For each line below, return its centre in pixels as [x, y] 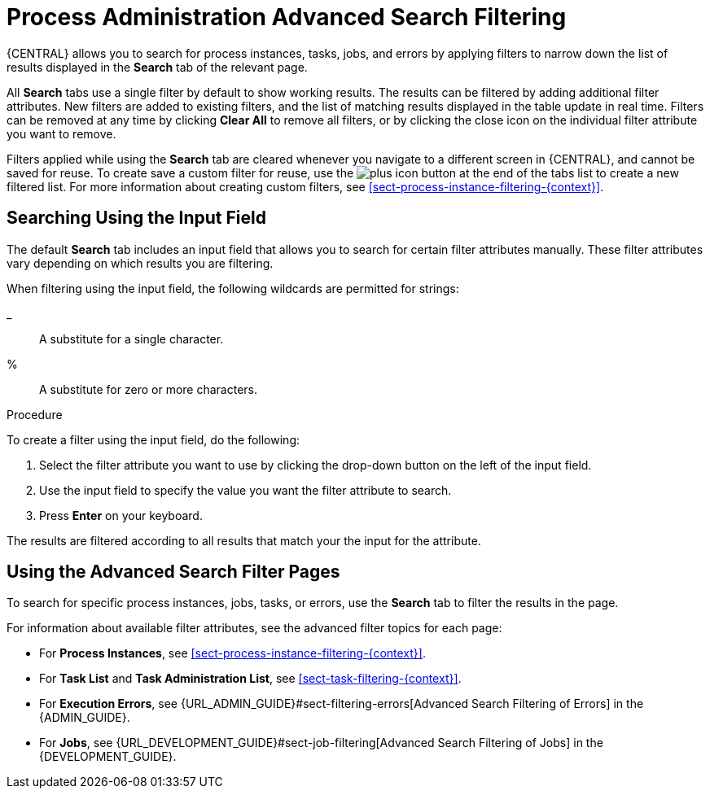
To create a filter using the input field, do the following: [153, 439]
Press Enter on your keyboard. [121, 515]
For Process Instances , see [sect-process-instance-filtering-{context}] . [232, 653]
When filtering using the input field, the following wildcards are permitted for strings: [233, 288]
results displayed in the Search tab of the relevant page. [157, 67]
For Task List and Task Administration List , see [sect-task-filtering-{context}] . [250, 679]
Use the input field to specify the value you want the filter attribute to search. [245, 490]
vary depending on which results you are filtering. [140, 263]
